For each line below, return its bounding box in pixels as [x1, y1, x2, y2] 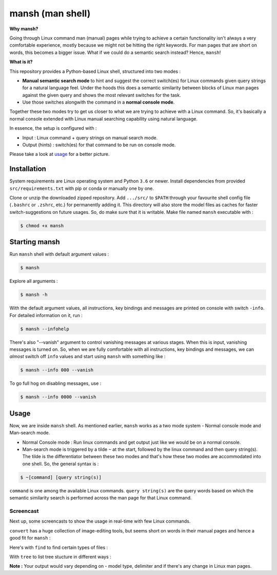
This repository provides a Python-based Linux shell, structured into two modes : [9, 68, 181, 74]
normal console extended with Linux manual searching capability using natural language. [9, 115, 197, 122]
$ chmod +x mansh [20, 223, 64, 228]
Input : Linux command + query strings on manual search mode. [22, 134, 158, 141]
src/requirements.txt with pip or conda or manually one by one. [9, 185, 154, 191]
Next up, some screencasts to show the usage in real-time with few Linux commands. [9, 518, 191, 524]
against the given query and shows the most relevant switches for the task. [22, 92, 182, 98]
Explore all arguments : [9, 278, 58, 284]
